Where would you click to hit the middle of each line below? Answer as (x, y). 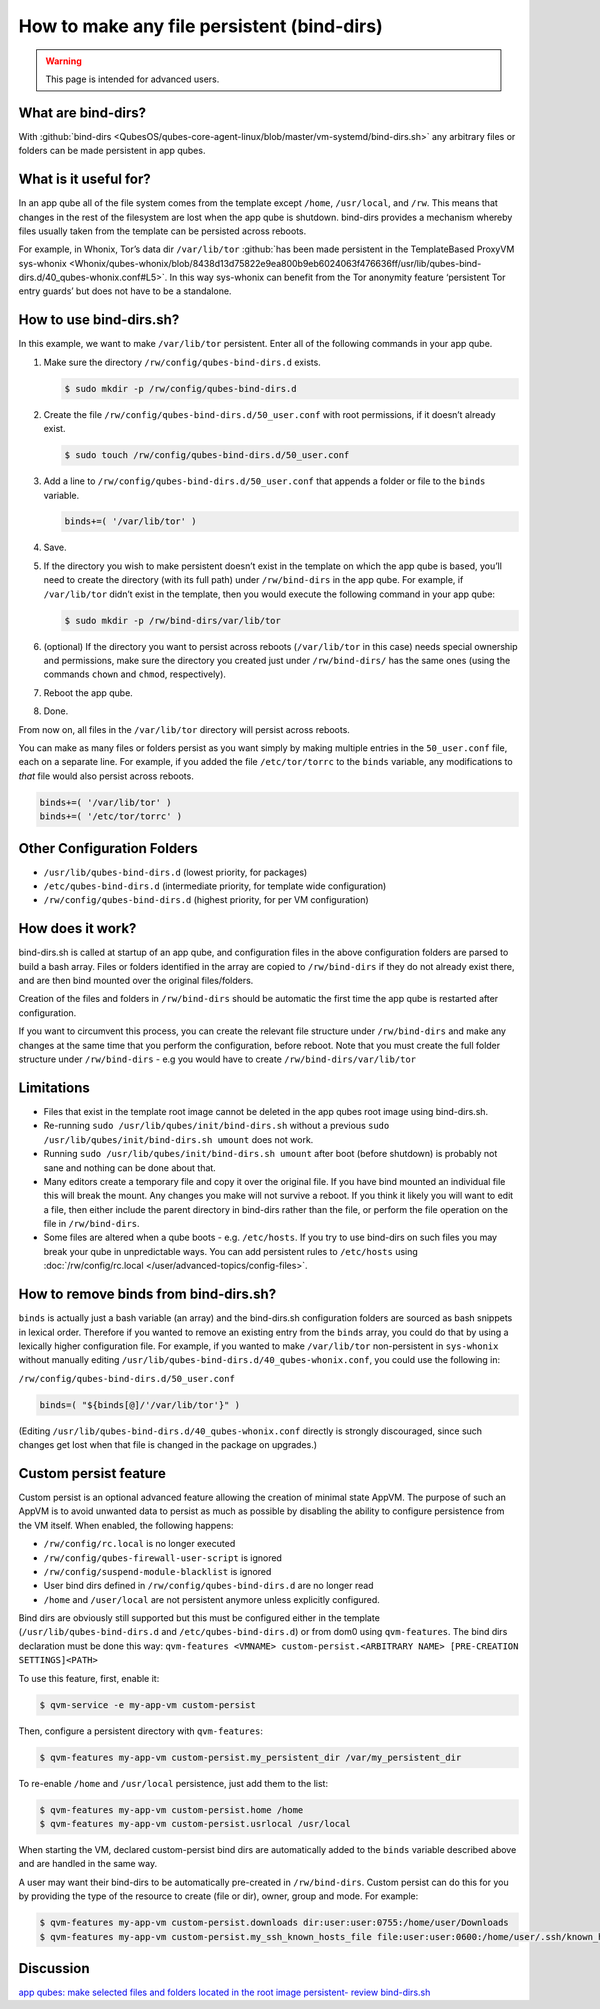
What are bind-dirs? (82, 112)
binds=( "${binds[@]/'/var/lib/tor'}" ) (139, 1404)
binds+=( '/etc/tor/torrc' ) (111, 816)
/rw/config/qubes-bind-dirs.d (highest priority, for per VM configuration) (206, 900)
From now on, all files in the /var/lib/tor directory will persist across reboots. (184, 729)
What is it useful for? (85, 179)
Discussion (54, 1968)
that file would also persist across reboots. (106, 776)
